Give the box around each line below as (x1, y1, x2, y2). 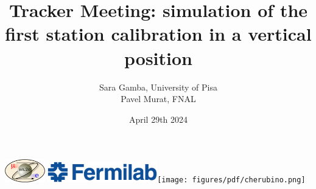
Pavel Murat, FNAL (121, 92, 196, 105)
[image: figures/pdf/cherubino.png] (157, 176, 306, 185)
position (124, 45, 192, 70)
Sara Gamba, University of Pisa (99, 80, 217, 93)
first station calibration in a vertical (5, 21, 312, 46)
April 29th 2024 (128, 112, 188, 125)
